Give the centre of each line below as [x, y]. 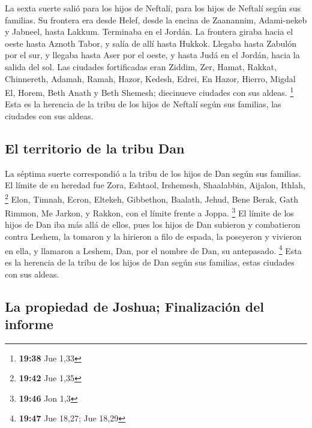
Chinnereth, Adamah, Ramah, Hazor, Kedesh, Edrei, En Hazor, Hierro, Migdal [150, 78]
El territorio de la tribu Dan [95, 148]
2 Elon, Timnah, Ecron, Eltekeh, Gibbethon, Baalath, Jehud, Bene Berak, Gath [151, 198]
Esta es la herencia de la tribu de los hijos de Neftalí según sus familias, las [143, 104]
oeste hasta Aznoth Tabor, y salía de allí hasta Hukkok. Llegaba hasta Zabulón [151, 43]
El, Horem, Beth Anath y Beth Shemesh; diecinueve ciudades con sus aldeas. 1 [149, 91]
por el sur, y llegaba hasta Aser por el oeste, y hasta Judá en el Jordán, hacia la [152, 55]
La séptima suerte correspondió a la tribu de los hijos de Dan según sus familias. [153, 173]
